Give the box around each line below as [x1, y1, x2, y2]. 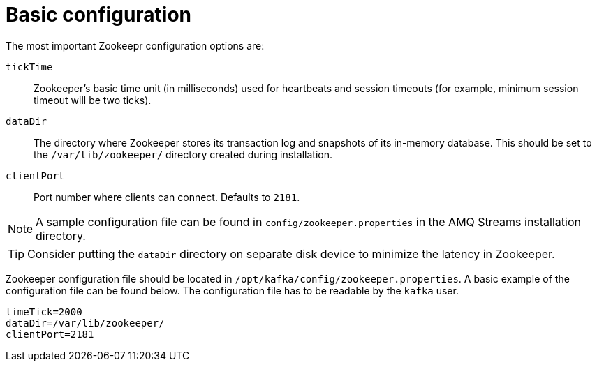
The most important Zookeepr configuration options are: [6, 39, 265, 52]
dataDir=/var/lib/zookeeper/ [6, 317, 165, 329]
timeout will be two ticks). [34, 93, 152, 106]
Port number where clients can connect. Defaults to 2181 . [34, 190, 300, 203]
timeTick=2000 [6, 306, 82, 317]
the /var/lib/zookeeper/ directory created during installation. [34, 148, 332, 160]
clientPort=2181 [6, 328, 94, 340]
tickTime [6, 61, 53, 73]
